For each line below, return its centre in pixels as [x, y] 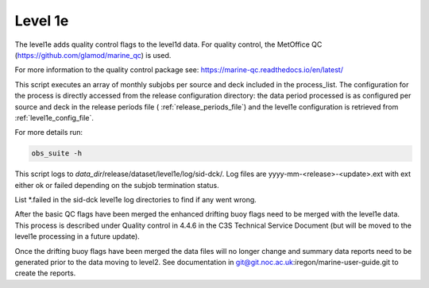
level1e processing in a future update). [77, 236]
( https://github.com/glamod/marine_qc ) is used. [93, 55]
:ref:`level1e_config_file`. [54, 117]
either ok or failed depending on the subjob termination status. [117, 185]
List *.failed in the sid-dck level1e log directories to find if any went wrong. [136, 200]
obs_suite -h [57, 154]
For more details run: [49, 132]
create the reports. [45, 273]
